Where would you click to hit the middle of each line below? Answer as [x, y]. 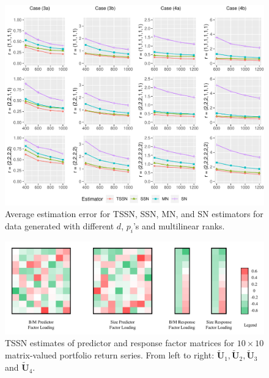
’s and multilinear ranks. [179, 225]
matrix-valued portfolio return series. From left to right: [110, 355]
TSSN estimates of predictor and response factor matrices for [120, 343]
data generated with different [60, 225]
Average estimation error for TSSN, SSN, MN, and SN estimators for [134, 214]
